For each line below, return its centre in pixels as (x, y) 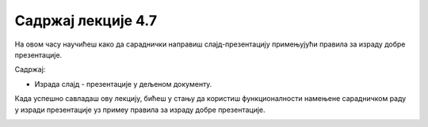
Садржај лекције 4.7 (86, 21)
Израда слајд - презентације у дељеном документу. (123, 84)
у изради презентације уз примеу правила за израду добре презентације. (140, 110)
